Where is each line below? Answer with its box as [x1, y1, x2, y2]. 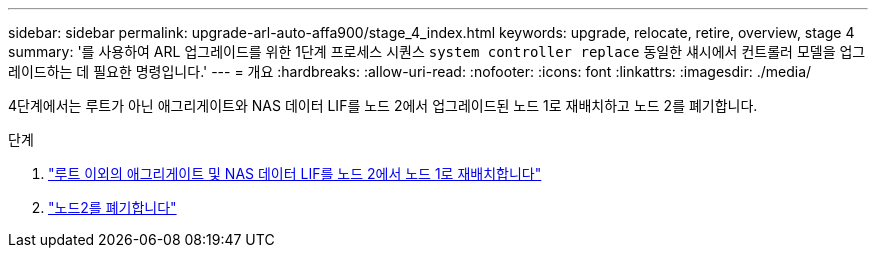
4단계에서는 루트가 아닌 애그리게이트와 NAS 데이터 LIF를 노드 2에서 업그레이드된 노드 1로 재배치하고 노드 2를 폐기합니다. [8, 97, 758, 114]
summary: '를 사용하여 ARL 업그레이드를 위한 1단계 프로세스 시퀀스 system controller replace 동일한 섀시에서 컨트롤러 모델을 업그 [8, 43, 866, 60]
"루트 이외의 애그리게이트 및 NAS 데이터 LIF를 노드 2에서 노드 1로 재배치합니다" [48, 165, 542, 182]
